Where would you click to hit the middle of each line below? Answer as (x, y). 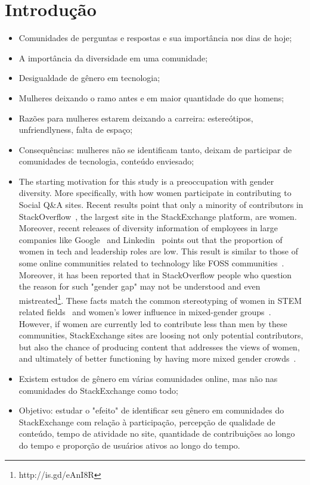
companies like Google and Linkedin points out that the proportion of (151, 239)
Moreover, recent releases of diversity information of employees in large (148, 228)
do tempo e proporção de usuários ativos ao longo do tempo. (129, 445)
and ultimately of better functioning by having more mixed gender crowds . (157, 358)
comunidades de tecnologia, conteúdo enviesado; (106, 161)
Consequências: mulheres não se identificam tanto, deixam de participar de (155, 149)
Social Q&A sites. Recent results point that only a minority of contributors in (161, 205)
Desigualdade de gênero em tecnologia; (89, 78)
